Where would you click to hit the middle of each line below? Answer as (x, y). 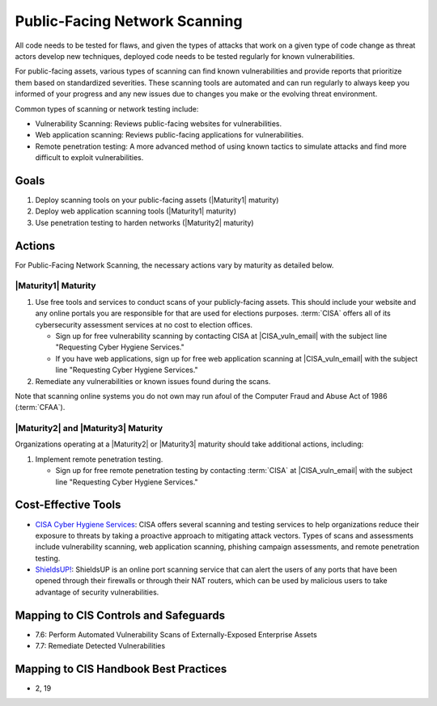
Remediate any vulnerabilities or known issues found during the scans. (153, 381)
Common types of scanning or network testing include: (107, 108)
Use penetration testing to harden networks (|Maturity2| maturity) (144, 222)
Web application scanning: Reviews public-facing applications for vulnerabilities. (170, 135)
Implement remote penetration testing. (99, 459)
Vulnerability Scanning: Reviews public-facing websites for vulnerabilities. (159, 123)
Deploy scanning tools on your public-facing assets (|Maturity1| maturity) (157, 200)
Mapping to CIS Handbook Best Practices (121, 668)
